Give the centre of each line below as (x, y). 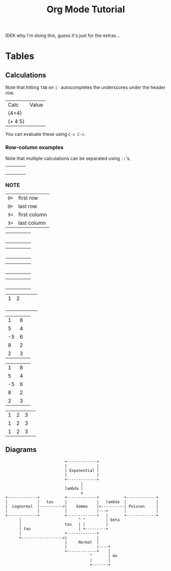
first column (32, 215)
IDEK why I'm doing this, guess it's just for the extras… (63, 36)
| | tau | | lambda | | (82, 502)
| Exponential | (82, 470)
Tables (20, 56)
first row (28, 198)
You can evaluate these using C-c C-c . (45, 134)
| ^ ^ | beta (69, 520)
